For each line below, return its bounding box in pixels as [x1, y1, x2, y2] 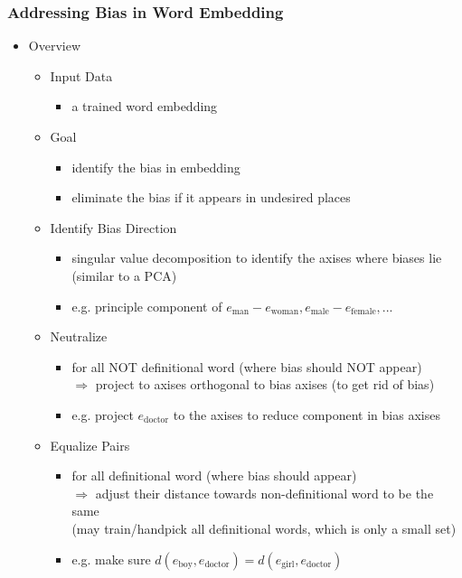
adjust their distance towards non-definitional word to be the [95, 483, 434, 502]
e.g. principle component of [71, 296, 222, 315]
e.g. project [71, 405, 134, 424]
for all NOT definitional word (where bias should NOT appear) [71, 357, 422, 376]
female [351, 307, 376, 317]
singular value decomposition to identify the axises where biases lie [71, 248, 442, 267]
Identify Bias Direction [50, 218, 177, 237]
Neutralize [50, 327, 108, 346]
